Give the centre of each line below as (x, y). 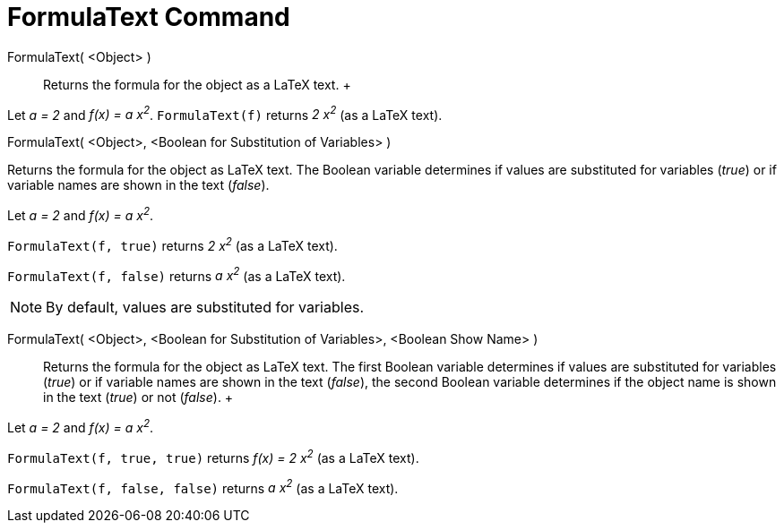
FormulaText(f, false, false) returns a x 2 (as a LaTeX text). (203, 487)
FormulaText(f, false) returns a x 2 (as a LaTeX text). (177, 274)
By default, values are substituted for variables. (205, 308)
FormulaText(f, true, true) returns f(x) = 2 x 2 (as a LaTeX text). (213, 457)
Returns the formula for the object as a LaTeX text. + (197, 84)
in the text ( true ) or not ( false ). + (138, 397)
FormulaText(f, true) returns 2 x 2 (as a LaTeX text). (172, 244)
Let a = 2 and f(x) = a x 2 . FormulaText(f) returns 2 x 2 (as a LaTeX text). (225, 113)
